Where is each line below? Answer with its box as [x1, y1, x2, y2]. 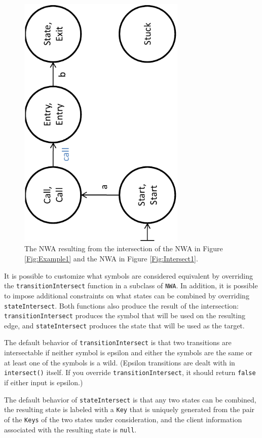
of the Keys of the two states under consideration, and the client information [4, 414, 242, 424]
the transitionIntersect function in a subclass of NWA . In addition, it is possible [4, 280, 258, 291]
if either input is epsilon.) [4, 377, 83, 387]
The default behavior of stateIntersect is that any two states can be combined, [4, 394, 256, 405]
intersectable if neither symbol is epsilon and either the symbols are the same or [4, 347, 252, 358]
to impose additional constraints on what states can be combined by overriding [4, 290, 249, 300]
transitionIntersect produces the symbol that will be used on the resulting [4, 310, 245, 321]
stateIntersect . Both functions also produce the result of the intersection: [4, 300, 239, 311]
